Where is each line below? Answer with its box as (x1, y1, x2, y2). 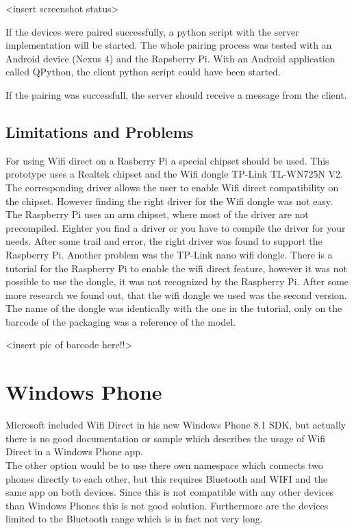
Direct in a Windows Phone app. (5, 444, 143, 459)
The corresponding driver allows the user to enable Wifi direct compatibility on (5, 180, 339, 194)
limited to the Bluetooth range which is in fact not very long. (5, 511, 263, 526)
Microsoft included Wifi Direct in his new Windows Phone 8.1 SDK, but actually (5, 418, 346, 432)
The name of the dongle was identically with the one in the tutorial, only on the (5, 301, 342, 315)
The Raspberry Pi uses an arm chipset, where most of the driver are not (5, 207, 309, 221)
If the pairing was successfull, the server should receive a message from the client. (5, 87, 347, 101)
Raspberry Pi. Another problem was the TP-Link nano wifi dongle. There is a (5, 247, 333, 261)
